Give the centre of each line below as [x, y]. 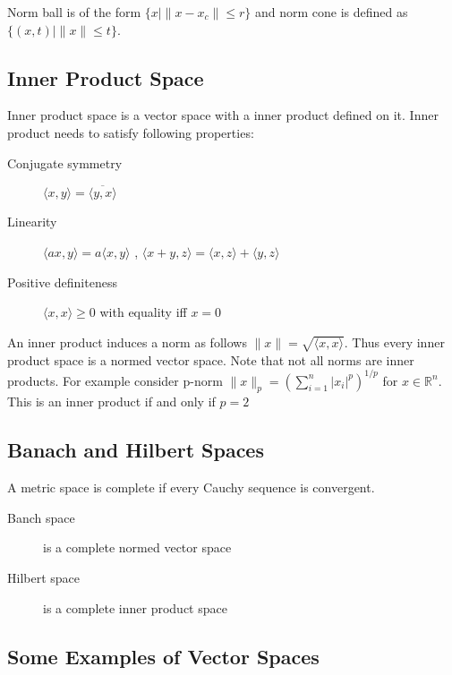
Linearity [32, 222]
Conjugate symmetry [65, 162]
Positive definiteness [62, 282]
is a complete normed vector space [137, 547]
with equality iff [143, 312]
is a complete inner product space [135, 607]
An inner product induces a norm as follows [127, 342]
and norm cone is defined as [332, 12]
